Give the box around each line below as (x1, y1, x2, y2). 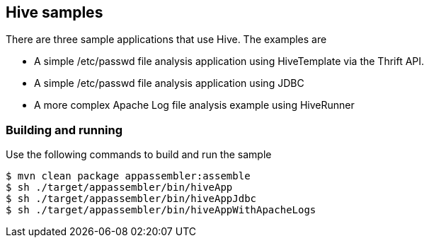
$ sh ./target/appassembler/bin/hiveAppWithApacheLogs (6, 204, 316, 216)
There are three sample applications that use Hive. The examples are (6, 33, 327, 46)
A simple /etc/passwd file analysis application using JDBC (34, 77, 304, 90)
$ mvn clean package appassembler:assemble (6, 170, 251, 182)
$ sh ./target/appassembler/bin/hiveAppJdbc (6, 193, 257, 205)
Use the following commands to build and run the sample (6, 148, 272, 161)
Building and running (6, 122, 123, 137)
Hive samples (6, 4, 103, 21)
